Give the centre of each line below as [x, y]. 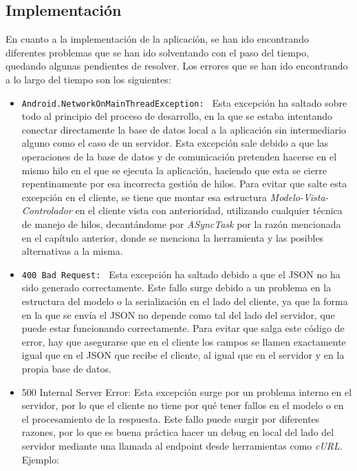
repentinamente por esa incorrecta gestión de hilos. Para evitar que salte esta [184, 184]
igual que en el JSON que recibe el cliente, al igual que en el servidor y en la [183, 355]
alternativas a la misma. [72, 251]
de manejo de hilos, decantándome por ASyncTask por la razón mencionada [181, 223]
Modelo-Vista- [299, 197]
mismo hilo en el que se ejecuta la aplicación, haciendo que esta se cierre [174, 170]
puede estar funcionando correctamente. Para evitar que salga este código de [183, 328]
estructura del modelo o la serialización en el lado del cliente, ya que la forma [185, 301]
